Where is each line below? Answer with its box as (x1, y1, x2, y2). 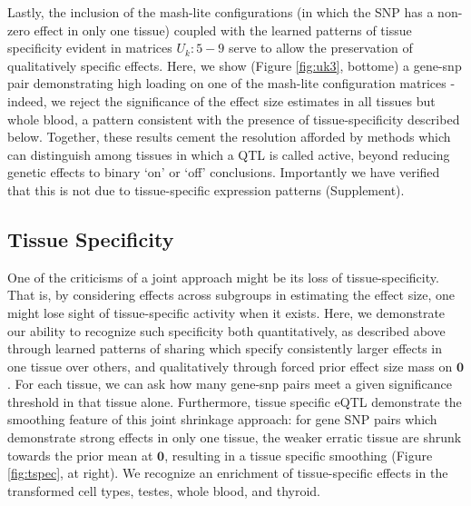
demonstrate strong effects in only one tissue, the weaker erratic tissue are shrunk (7, 428, 462, 447)
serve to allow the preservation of (228, 38, 413, 57)
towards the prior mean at (7, 445, 153, 464)
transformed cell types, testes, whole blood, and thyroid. (7, 481, 321, 500)
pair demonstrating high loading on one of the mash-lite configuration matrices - (7, 74, 456, 93)
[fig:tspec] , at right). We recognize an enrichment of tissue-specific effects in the (7, 463, 448, 482)
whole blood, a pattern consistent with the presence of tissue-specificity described (7, 109, 460, 128)
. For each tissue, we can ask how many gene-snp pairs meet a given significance (7, 374, 452, 393)
